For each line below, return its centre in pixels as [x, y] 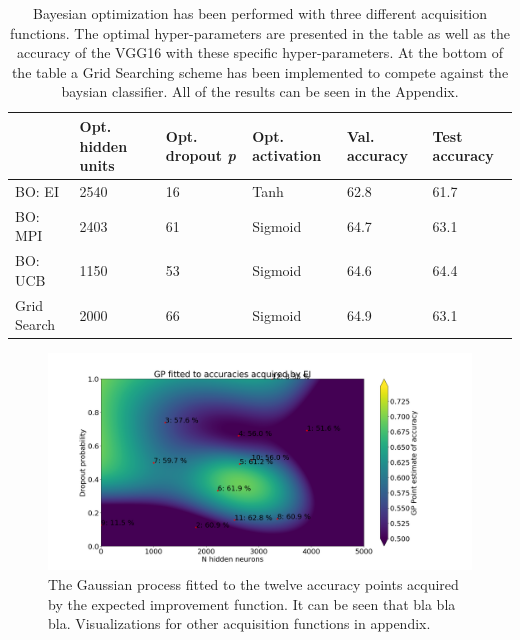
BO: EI [37, 191]
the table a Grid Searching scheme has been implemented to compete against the [260, 71]
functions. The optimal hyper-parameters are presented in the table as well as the [260, 32]
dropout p [200, 155]
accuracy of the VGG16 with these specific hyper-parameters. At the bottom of [260, 52]
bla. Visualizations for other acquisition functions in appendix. [239, 623]
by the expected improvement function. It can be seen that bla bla [252, 603]
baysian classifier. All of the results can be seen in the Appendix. [260, 91]
